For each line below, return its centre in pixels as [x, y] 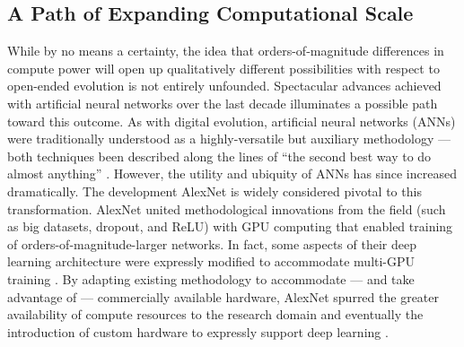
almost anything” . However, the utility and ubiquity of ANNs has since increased [232, 173]
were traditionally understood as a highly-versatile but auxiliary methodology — [229, 139]
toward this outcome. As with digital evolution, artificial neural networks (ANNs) [232, 121]
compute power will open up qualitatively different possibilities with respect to [223, 68]
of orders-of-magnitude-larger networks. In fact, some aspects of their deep [212, 243]
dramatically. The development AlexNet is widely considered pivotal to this [214, 191]
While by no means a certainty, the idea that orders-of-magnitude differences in [226, 51]
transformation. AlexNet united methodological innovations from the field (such [227, 208]
